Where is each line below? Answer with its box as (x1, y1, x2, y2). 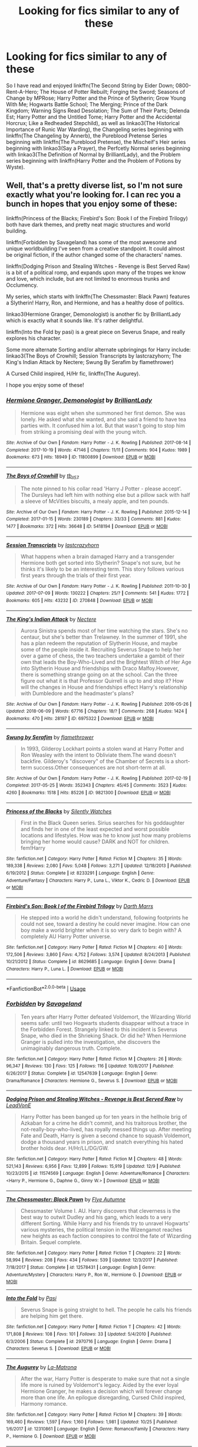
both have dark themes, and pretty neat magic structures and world (6, 221, 170, 228)
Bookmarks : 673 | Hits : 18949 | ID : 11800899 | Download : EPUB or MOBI (6, 454, 156, 460)
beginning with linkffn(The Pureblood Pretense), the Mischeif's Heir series (6, 138, 186, 145)
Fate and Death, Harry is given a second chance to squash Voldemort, (20, 1132, 192, 1140)
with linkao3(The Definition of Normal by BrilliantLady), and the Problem (6, 150, 181, 158)
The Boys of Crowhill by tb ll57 (6, 472, 80, 480)
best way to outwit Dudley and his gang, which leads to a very (20, 1213, 172, 1220)
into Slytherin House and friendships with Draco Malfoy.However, (20, 664, 180, 672)
